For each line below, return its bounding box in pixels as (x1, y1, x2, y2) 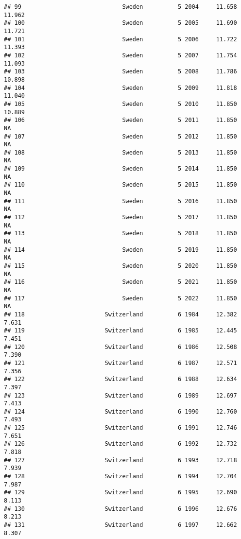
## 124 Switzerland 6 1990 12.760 (4, 408, 237, 415)
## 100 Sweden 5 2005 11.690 (4, 19, 237, 27)
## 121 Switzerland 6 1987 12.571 (4, 359, 237, 366)
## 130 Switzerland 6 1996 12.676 (4, 505, 237, 512)
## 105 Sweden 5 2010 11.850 (4, 100, 237, 107)
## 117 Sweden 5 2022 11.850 (4, 295, 237, 302)
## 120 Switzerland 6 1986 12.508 (4, 343, 237, 350)
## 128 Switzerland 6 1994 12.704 (4, 473, 237, 480)
